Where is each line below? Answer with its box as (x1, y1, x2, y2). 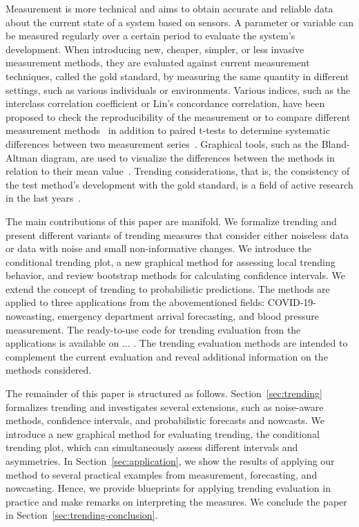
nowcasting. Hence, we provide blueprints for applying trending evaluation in (6, 481, 331, 495)
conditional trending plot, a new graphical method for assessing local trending (6, 254, 336, 269)
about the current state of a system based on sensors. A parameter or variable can (6, 15, 353, 29)
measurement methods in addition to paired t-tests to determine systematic (6, 123, 330, 137)
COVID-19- (267, 295, 316, 309)
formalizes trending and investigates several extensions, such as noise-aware (6, 399, 324, 414)
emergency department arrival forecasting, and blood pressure (57, 309, 320, 323)
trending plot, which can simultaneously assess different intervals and (6, 440, 298, 454)
